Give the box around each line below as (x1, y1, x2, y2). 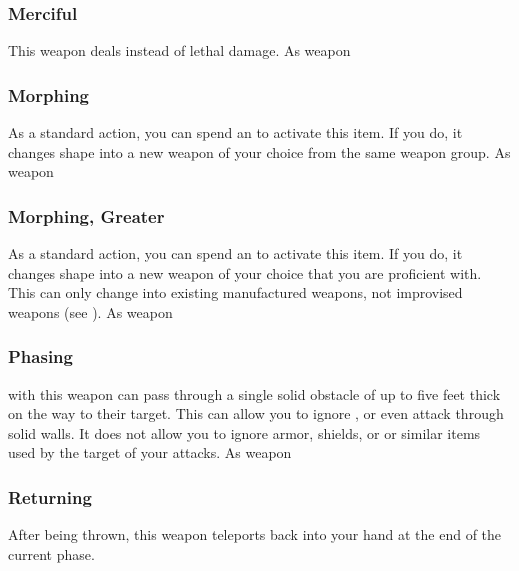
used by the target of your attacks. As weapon (8, 442, 292, 463)
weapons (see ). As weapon (8, 301, 173, 322)
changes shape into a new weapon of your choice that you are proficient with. (8, 262, 482, 283)
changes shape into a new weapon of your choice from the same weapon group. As (8, 141, 511, 162)
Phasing (8, 344, 73, 369)
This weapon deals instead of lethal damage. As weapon (8, 40, 351, 61)
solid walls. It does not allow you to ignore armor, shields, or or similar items (8, 422, 481, 443)
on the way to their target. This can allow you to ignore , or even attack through (8, 403, 504, 424)
